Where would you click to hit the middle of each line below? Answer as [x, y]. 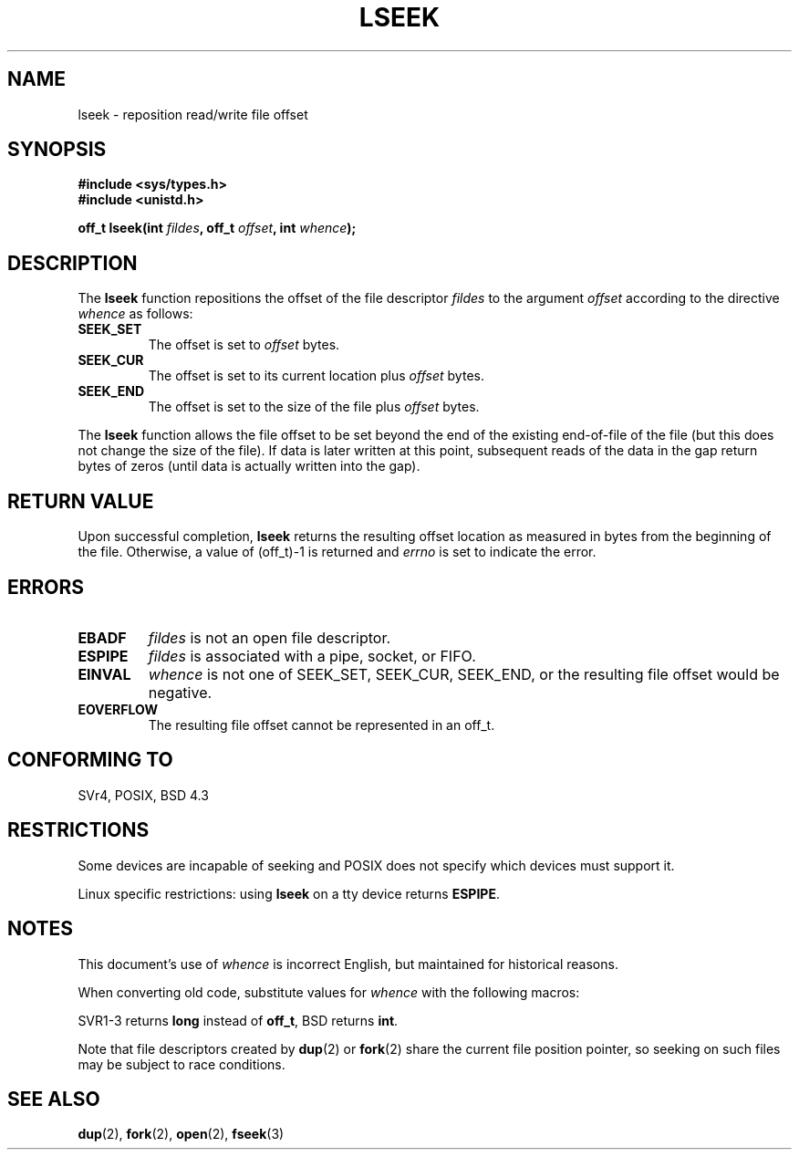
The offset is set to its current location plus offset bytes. [316, 376]
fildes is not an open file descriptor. [270, 637]
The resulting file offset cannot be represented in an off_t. [322, 724]
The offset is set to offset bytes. [244, 345]
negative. [180, 692]
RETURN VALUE [81, 501]
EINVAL [104, 674]
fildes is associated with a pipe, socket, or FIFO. [312, 656]
